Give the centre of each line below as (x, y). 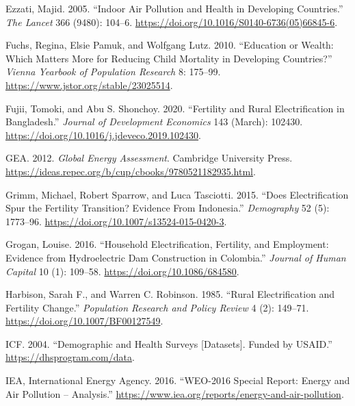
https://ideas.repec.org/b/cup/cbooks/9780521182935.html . (131, 171)
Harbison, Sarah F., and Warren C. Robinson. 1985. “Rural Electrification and (170, 294)
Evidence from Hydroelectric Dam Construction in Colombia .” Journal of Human (176, 257)
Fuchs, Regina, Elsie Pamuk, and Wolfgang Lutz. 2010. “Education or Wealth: (170, 45)
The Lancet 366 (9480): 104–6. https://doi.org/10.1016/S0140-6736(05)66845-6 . (172, 22)
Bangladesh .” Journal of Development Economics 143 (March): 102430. (154, 122)
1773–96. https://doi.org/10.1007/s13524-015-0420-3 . (116, 221)
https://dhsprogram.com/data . (70, 357)
